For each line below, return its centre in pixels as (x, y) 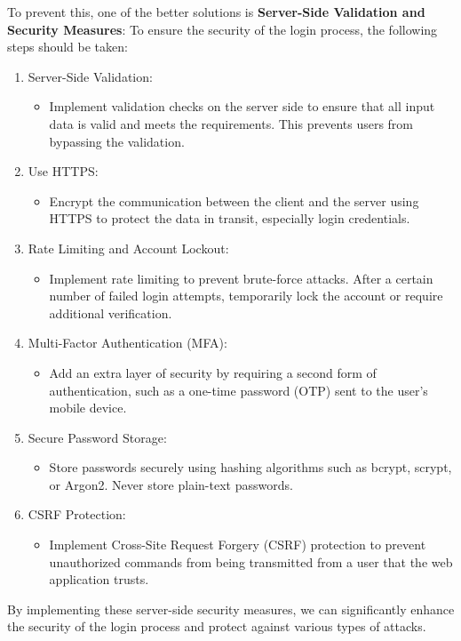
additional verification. (111, 312)
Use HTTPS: (63, 171)
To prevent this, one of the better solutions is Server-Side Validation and (216, 12)
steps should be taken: (68, 47)
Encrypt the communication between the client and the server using (234, 200)
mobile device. (88, 408)
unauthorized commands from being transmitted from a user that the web (251, 561)
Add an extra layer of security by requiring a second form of (213, 372)
